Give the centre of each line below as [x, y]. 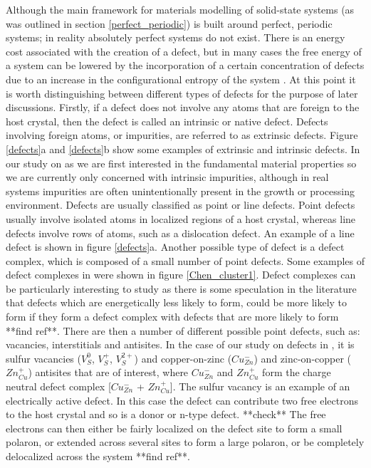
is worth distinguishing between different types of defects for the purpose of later [182, 93]
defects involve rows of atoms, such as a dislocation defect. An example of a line [180, 233]
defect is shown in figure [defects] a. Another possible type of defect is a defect [175, 247]
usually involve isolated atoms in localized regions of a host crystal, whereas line [181, 218]
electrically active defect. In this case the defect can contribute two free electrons [182, 400]
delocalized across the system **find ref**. [98, 456]
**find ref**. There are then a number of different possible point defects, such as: [183, 330]
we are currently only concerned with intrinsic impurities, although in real [167, 177]
